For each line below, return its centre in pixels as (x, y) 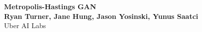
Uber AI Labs (25, 25)
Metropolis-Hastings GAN (50, 6)
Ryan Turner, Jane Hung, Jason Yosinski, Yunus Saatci (101, 16)
